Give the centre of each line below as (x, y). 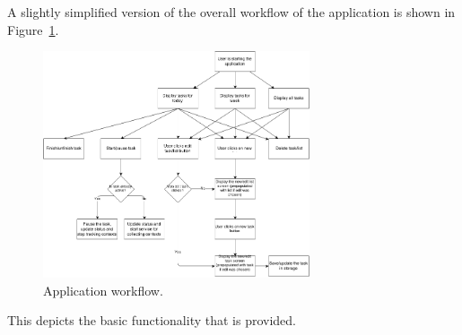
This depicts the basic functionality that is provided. (152, 320)
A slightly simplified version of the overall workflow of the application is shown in (231, 12)
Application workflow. (103, 290)
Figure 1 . (33, 29)
